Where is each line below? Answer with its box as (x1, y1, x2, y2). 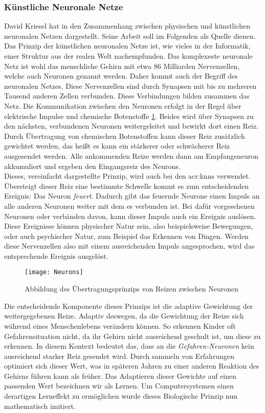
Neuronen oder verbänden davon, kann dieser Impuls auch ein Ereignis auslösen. (4, 210, 256, 221)
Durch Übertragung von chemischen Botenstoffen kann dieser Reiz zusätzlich (4, 130, 245, 141)
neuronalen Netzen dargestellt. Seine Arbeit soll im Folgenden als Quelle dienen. (4, 30, 256, 41)
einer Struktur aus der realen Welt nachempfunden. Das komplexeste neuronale (4, 51, 253, 61)
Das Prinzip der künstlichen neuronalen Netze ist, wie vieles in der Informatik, (4, 40, 251, 51)
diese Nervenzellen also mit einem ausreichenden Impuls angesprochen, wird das (4, 240, 255, 251)
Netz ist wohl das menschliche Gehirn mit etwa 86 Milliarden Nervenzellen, (4, 60, 240, 71)
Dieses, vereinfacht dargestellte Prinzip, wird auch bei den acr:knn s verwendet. (4, 171, 251, 181)
